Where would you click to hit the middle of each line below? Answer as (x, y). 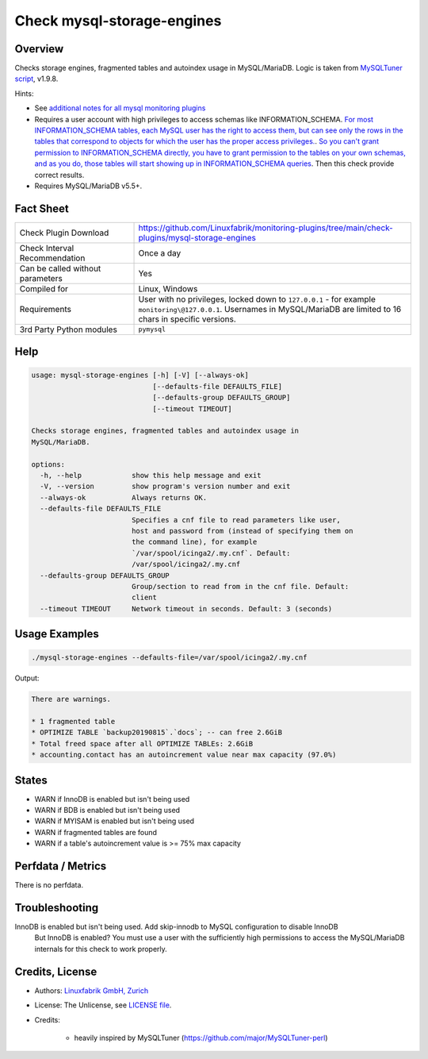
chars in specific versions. (187, 319)
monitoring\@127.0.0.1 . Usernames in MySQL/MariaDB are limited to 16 (270, 309)
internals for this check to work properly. (101, 949)
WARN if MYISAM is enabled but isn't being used (114, 821)
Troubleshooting (57, 908)
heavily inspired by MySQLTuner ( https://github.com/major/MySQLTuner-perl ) (201, 1038)
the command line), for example (194, 542)
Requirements (45, 309)
